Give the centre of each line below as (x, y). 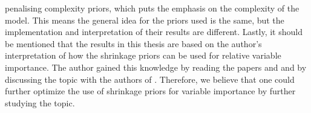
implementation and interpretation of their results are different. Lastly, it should (154, 32)
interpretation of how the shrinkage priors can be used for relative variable (143, 55)
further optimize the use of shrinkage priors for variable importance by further (150, 91)
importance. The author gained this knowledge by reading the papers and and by (156, 67)
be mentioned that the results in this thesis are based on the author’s (133, 43)
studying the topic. (40, 102)
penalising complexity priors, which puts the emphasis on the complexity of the (152, 8)
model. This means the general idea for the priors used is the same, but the (145, 20)
